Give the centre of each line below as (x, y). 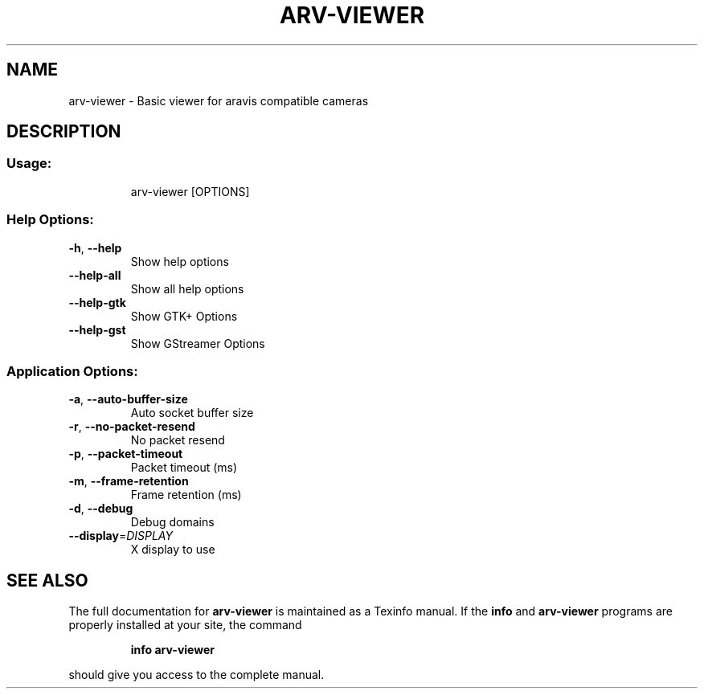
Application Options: (72, 371)
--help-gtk (97, 302)
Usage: (29, 164)
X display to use (173, 550)
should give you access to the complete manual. (196, 675)
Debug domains (172, 522)
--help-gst (97, 329)
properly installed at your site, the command (185, 625)
